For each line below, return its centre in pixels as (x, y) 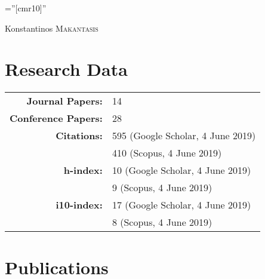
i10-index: (79, 205)
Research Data (66, 69)
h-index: (83, 170)
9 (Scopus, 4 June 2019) (162, 188)
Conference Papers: (56, 118)
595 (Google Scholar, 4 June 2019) (184, 136)
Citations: (79, 136)
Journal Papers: (64, 101)
